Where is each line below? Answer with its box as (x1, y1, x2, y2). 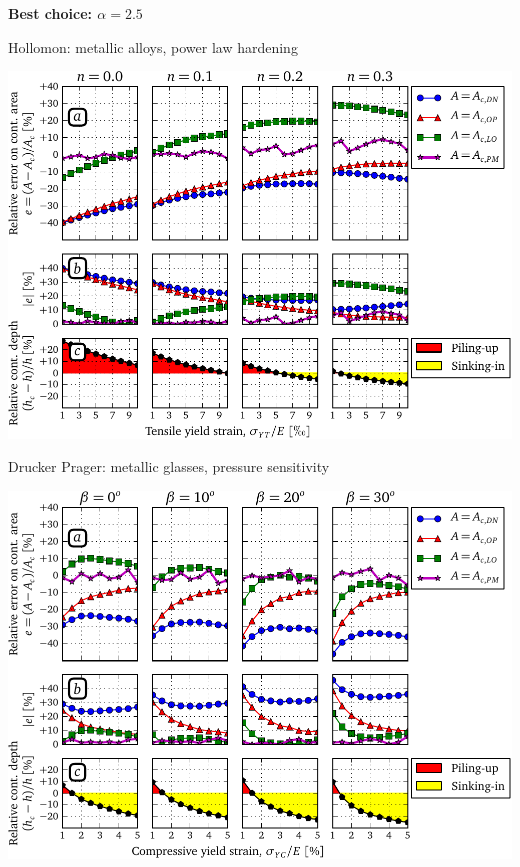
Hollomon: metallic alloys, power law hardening (8, 36, 298, 57)
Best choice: (8, 3, 92, 23)
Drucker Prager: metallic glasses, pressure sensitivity (8, 456, 330, 477)
